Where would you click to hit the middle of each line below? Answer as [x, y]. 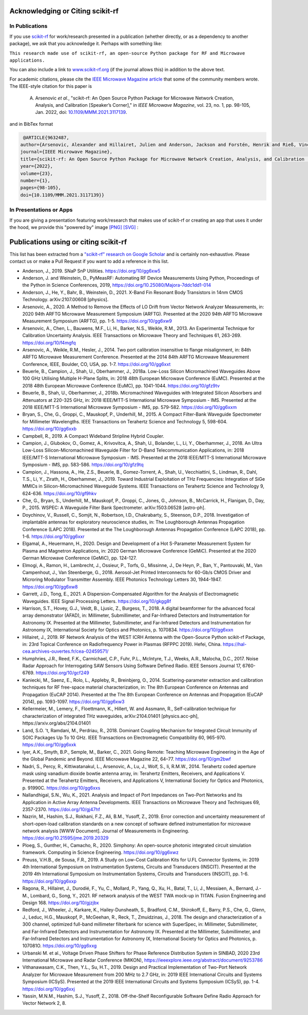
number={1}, [35, 180]
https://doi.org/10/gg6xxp [50, 881]
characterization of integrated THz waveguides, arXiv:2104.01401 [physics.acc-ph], [111, 716]
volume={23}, [37, 173]
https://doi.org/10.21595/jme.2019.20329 [65, 838]
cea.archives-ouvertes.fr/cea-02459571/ [65, 651]
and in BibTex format [31, 124]
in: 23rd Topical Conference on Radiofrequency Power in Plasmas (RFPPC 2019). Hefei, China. [122, 644]
